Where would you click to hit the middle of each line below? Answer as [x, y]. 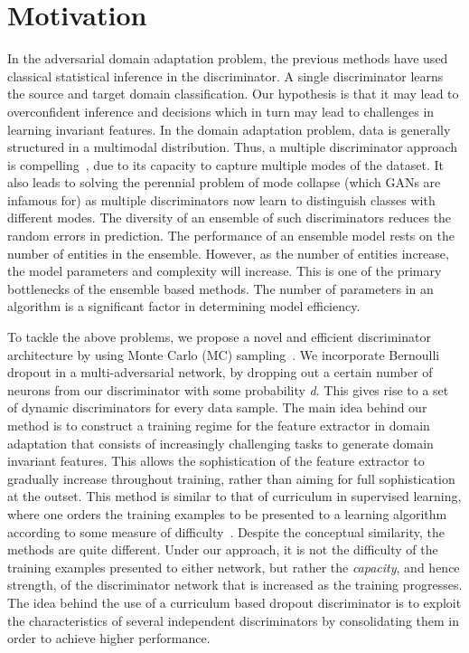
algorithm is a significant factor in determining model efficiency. [184, 306]
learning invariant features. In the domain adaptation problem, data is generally [229, 129]
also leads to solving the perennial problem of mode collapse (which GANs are [224, 182]
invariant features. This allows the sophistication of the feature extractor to [216, 461]
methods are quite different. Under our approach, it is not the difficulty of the [223, 549]
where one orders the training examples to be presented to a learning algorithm [227, 513]
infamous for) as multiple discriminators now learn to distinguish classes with [221, 199]
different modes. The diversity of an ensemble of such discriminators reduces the [230, 218]
